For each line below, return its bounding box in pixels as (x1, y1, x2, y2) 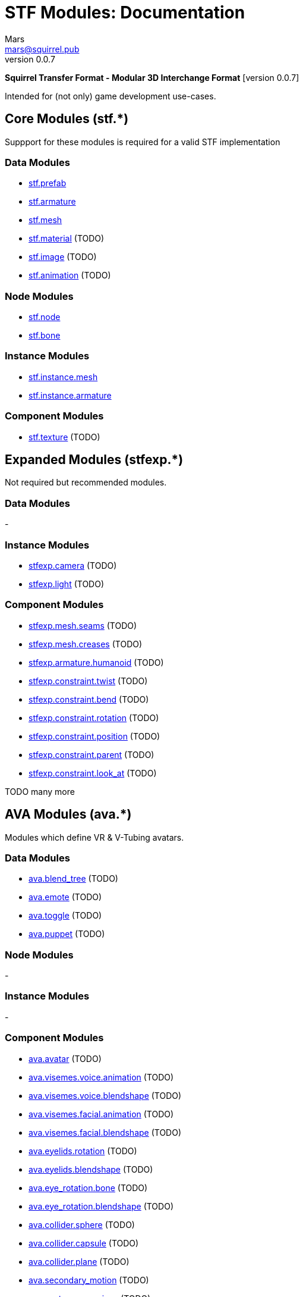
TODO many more (5, 786, 75, 797)
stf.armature (29, 196, 76, 207)
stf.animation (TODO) (29, 270, 111, 281)
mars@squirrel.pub (5, 43, 80, 54)
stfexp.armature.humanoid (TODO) (29, 657, 164, 668)
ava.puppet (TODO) (29, 929, 105, 939)
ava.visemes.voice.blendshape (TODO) (29, 1090, 182, 1101)
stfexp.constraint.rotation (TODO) (29, 712, 159, 723)
